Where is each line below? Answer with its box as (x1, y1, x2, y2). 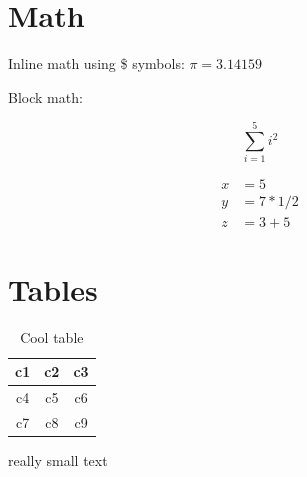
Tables (8, 268, 98, 309)
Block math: (8, 86, 83, 107)
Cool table (20, 326, 84, 347)
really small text (8, 450, 108, 471)
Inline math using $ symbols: (8, 53, 185, 74)
